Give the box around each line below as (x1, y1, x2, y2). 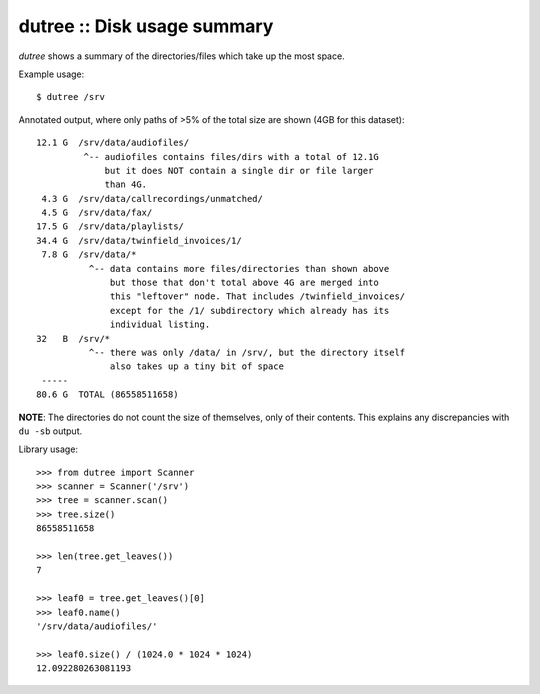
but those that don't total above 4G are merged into (110, 277, 379, 289)
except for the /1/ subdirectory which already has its (110, 305, 390, 316)
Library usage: (18, 443, 79, 455)
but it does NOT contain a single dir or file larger (104, 165, 374, 176)
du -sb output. (18, 425, 83, 437)
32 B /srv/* (36, 333, 111, 344)
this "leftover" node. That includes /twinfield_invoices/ (110, 291, 406, 302)
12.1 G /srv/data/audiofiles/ (36, 137, 190, 149)
